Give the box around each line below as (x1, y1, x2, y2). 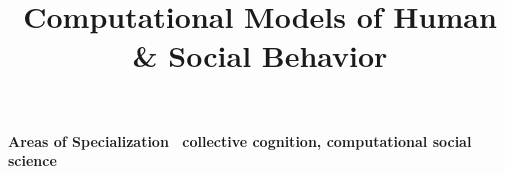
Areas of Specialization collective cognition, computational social (8, 130, 472, 151)
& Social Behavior (132, 35, 388, 76)
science (8, 150, 57, 171)
